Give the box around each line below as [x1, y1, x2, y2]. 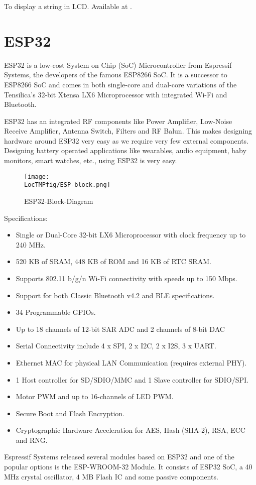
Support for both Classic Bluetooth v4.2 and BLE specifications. [16, 290, 215, 300]
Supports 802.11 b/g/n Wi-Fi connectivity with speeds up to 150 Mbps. [16, 273, 237, 283]
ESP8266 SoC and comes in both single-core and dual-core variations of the [4, 79, 237, 89]
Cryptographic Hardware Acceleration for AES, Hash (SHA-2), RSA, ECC [16, 425, 245, 435]
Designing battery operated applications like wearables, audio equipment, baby [4, 145, 246, 156]
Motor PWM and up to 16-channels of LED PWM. [16, 391, 174, 402]
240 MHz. [16, 239, 46, 250]
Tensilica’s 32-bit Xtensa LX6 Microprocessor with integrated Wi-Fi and [4, 89, 227, 99]
